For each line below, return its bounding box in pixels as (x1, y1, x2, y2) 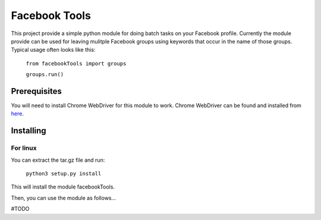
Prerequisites (11, 86, 62, 96)
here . (11, 110, 24, 117)
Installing (11, 125, 47, 136)
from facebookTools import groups (26, 60, 127, 67)
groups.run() (26, 71, 64, 78)
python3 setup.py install (26, 170, 102, 177)
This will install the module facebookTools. (11, 183, 115, 190)
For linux (11, 144, 37, 152)
